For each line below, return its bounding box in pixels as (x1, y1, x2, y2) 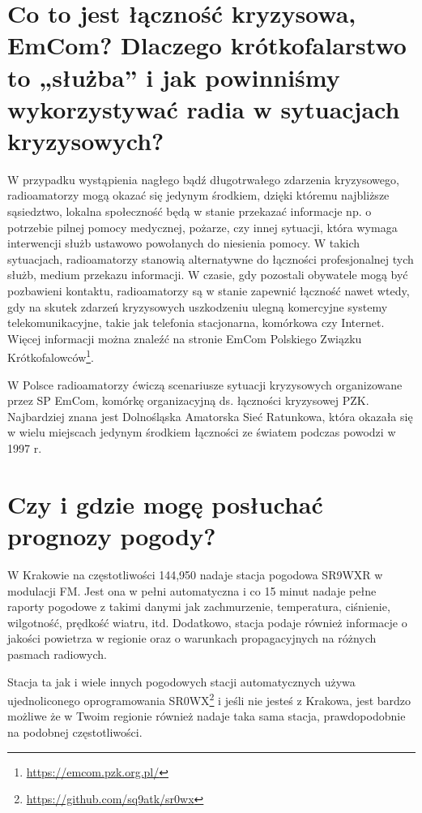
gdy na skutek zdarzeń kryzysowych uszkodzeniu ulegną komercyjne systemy (7, 298, 388, 315)
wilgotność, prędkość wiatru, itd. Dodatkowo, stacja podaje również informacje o (7, 613, 407, 630)
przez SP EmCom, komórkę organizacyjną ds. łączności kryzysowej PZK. (7, 392, 369, 409)
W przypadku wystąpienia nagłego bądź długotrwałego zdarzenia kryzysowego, (7, 170, 399, 187)
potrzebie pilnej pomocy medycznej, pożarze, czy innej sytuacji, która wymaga (7, 218, 398, 235)
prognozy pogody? (7, 519, 216, 552)
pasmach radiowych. (7, 645, 108, 662)
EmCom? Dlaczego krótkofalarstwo (7, 28, 407, 62)
